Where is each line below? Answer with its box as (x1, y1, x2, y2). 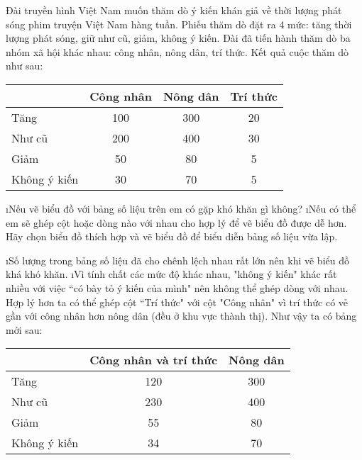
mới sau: (6, 322, 43, 337)
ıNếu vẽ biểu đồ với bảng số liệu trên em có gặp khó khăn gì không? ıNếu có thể (6, 201, 356, 215)
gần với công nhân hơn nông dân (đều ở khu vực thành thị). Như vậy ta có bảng (6, 308, 357, 323)
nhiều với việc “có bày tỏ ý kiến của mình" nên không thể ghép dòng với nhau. (6, 280, 349, 295)
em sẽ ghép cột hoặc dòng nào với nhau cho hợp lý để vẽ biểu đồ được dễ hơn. (6, 215, 347, 230)
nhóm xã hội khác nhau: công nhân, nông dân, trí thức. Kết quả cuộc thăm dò (6, 44, 349, 59)
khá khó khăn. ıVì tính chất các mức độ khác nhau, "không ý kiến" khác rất (6, 267, 337, 281)
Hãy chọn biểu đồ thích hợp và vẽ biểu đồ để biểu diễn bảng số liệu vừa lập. (6, 229, 338, 244)
